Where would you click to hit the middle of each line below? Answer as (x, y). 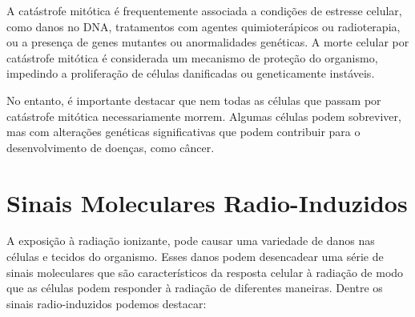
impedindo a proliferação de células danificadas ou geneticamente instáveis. (191, 73)
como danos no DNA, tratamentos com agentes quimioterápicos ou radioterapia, (203, 26)
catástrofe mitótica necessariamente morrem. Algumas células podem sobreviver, (204, 116)
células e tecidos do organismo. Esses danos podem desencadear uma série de (195, 257)
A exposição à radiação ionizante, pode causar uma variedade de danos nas (191, 241)
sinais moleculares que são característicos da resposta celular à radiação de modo (205, 272)
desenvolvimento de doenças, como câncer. (111, 147)
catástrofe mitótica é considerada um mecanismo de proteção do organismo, (192, 57)
